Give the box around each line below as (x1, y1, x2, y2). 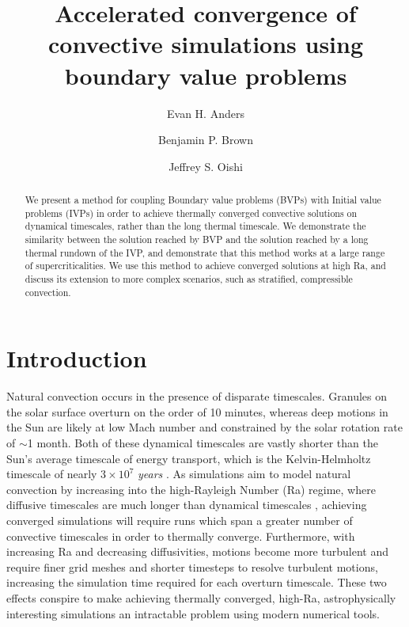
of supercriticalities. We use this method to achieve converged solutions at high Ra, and (25, 259, 386, 272)
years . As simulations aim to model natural (138, 465, 351, 482)
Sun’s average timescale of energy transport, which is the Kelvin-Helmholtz (6, 450, 371, 466)
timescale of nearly (6, 465, 97, 482)
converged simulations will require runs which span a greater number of (6, 512, 353, 529)
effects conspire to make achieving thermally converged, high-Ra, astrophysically (6, 589, 396, 606)
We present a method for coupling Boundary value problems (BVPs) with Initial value (25, 193, 381, 207)
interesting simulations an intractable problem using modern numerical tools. (6, 605, 380, 621)
